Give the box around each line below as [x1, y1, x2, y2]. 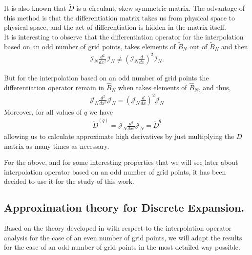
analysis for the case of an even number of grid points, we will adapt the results [4, 232, 242, 242]
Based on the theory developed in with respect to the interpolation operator [4, 223, 232, 233]
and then [221, 41, 248, 51]
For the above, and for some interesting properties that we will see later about [4, 157, 238, 167]
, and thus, [198, 82, 231, 92]
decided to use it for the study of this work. [4, 176, 134, 186]
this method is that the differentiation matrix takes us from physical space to [4, 12, 235, 22]
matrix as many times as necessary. [4, 140, 109, 151]
